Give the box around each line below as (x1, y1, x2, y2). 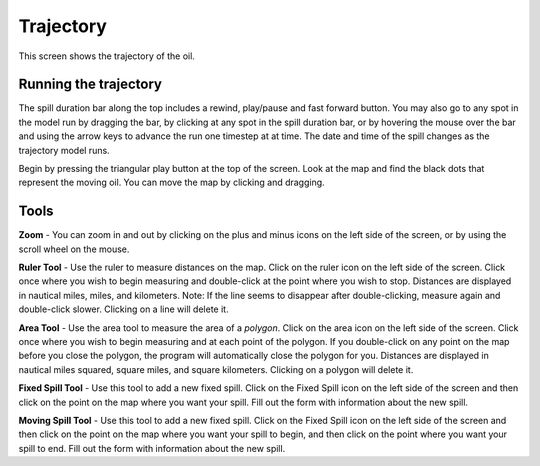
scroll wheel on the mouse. (18, 243, 130, 255)
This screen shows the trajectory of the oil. (18, 50, 195, 62)
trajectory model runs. (18, 144, 110, 156)
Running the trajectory (18, 76, 162, 93)
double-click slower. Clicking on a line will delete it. (18, 303, 229, 315)
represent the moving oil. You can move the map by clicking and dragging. (18, 176, 325, 189)
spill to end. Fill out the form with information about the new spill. (18, 442, 286, 454)
